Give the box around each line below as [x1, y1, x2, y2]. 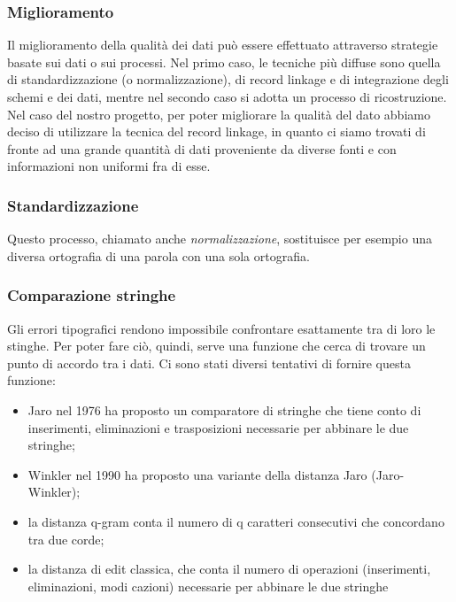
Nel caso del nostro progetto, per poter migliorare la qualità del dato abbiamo [7, 104, 430, 123]
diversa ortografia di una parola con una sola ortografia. [7, 246, 310, 265]
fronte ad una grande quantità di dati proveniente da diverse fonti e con [7, 139, 397, 158]
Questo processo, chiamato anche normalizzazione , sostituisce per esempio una [7, 229, 432, 248]
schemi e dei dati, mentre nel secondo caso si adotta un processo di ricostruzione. [7, 88, 447, 105]
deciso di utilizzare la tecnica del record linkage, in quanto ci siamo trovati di [7, 122, 426, 141]
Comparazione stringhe [7, 284, 176, 306]
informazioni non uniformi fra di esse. [7, 157, 211, 175]
